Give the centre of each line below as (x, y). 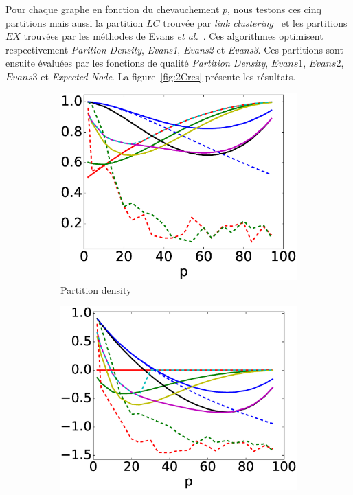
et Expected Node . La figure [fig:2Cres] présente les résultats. (168, 76)
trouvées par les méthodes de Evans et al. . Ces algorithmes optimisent (173, 36)
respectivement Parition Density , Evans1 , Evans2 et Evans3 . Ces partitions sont (174, 49)
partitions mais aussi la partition (75, 22)
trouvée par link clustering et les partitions (255, 22)
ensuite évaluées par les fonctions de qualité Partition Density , (137, 63)
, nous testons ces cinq (274, 9)
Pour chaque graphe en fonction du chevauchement (113, 9)
